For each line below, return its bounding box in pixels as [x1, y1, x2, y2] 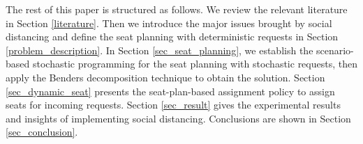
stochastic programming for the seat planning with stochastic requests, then [32, 56, 357, 71]
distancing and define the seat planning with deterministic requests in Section [6, 29, 339, 44]
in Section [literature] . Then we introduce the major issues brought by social [6, 15, 332, 30]
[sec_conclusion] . [6, 125, 78, 139]
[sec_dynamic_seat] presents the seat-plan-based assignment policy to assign [6, 83, 335, 98]
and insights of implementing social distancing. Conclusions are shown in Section [6, 111, 351, 125]
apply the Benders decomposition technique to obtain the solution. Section [6, 70, 325, 84]
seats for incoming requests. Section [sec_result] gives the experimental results [6, 97, 341, 112]
